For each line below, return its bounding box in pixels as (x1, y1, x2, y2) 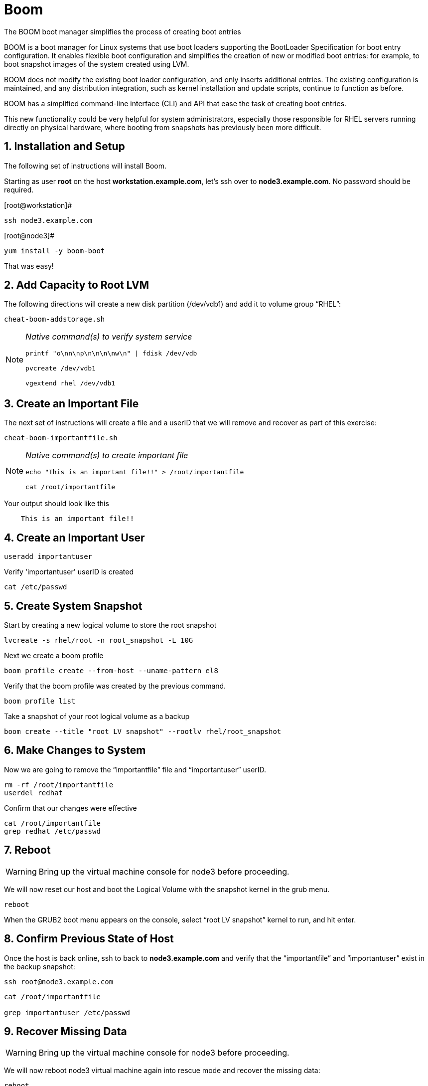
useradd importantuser (4, 552, 93, 561)
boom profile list (4, 697, 76, 705)
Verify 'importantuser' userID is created (4, 567, 134, 576)
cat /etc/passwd (4, 583, 67, 591)
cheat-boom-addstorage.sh (4, 315, 105, 324)
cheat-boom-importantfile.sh (4, 434, 118, 442)
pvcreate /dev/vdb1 (25, 364, 96, 372)
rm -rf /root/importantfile (4, 780, 114, 789)
